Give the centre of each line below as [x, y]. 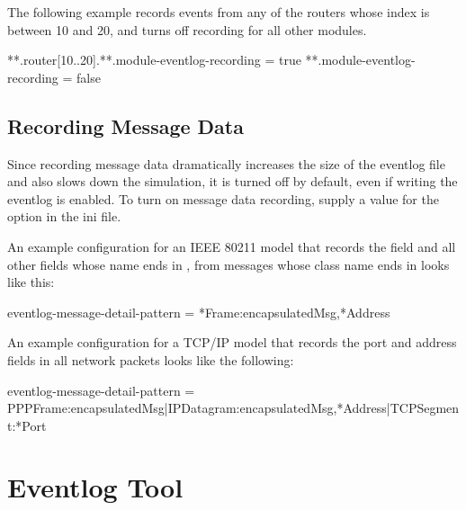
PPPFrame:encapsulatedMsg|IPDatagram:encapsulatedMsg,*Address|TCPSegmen [233, 408]
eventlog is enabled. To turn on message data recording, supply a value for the [223, 198]
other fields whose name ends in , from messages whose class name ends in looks [229, 264]
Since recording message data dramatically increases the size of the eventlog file [226, 163]
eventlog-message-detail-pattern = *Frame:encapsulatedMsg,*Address [199, 312]
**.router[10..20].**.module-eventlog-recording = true [154, 60]
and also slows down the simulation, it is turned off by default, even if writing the [233, 181]
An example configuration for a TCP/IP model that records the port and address [232, 342]
